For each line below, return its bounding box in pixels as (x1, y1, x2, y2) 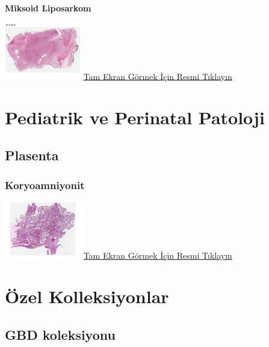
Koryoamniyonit (5, 177, 85, 192)
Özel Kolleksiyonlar (5, 284, 169, 309)
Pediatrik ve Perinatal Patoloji (5, 104, 265, 129)
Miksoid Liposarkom (5, 2, 91, 14)
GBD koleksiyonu (5, 325, 116, 343)
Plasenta (5, 146, 59, 164)
